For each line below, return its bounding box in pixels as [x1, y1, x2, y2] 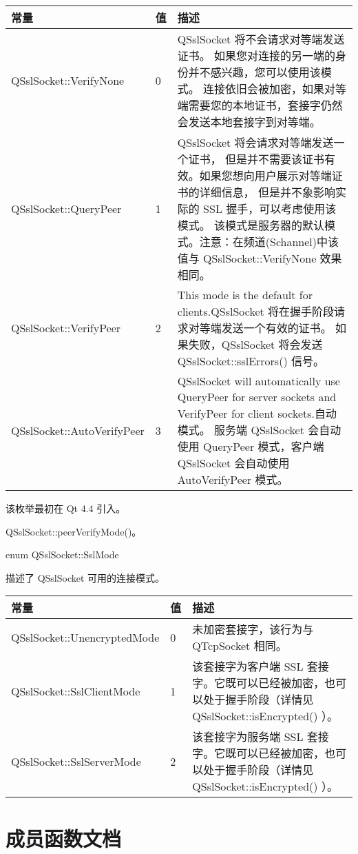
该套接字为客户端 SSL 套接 [192, 658, 329, 675]
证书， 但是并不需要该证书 [188, 151, 325, 167]
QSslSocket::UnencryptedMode [11, 629, 160, 645]
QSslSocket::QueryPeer [11, 200, 122, 216]
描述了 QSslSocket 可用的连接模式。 [6, 570, 165, 584]
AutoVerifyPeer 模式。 [177, 471, 288, 487]
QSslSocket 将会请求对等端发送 [177, 134, 334, 150]
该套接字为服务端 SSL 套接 [192, 729, 329, 745]
